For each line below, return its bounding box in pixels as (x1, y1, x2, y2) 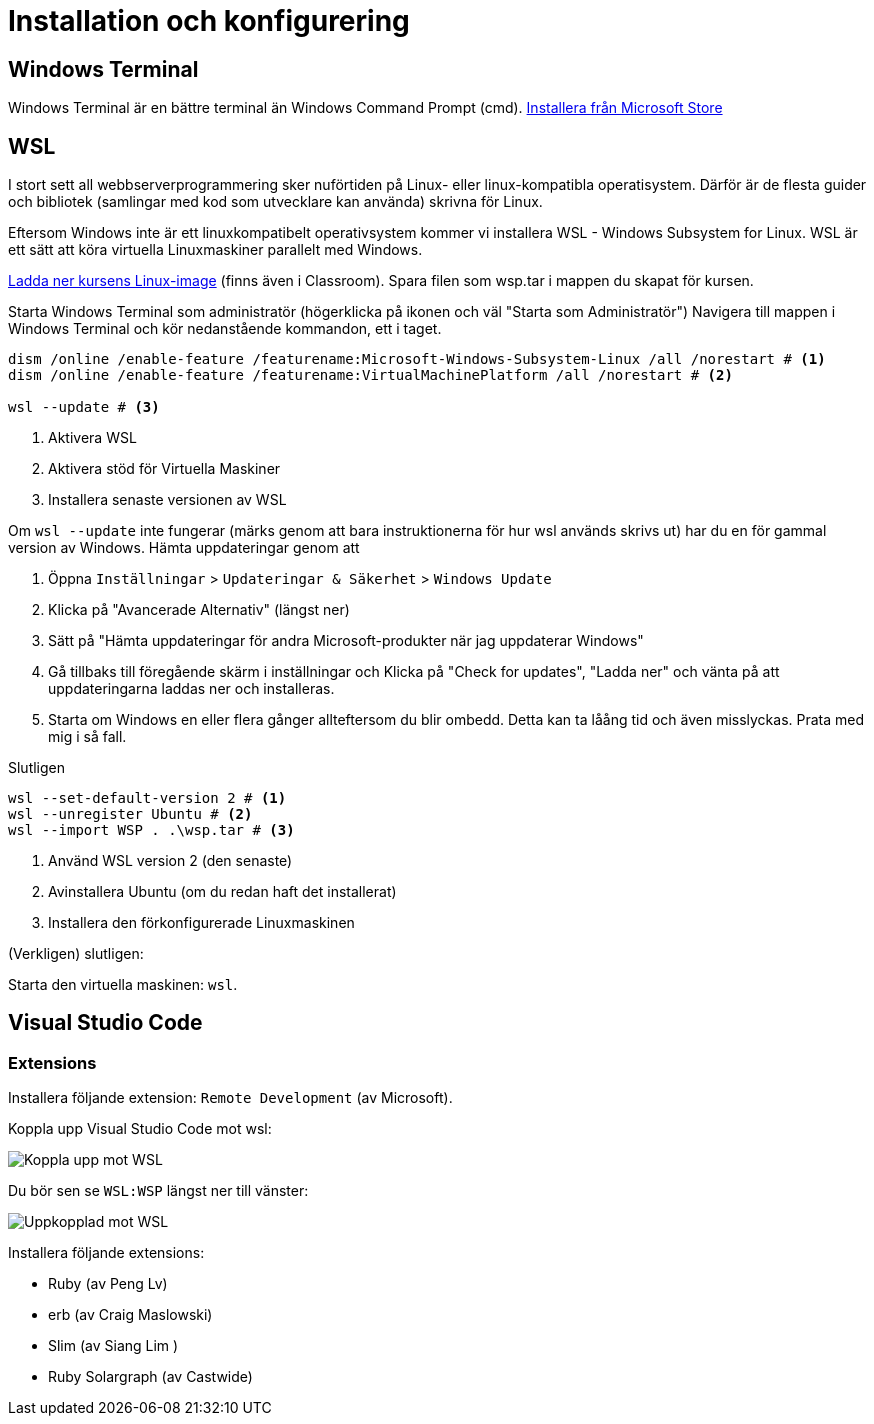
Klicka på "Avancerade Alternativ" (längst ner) (48, 601, 350, 619)
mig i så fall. (48, 728, 127, 746)
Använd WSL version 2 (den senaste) (48, 852, 293, 870)
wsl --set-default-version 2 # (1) (8, 790, 287, 807)
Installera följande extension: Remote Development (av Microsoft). (8, 1089, 453, 1107)
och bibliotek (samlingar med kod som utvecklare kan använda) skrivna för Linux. (8, 193, 543, 211)
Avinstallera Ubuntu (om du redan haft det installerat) (48, 883, 397, 901)
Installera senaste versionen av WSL (48, 491, 287, 509)
